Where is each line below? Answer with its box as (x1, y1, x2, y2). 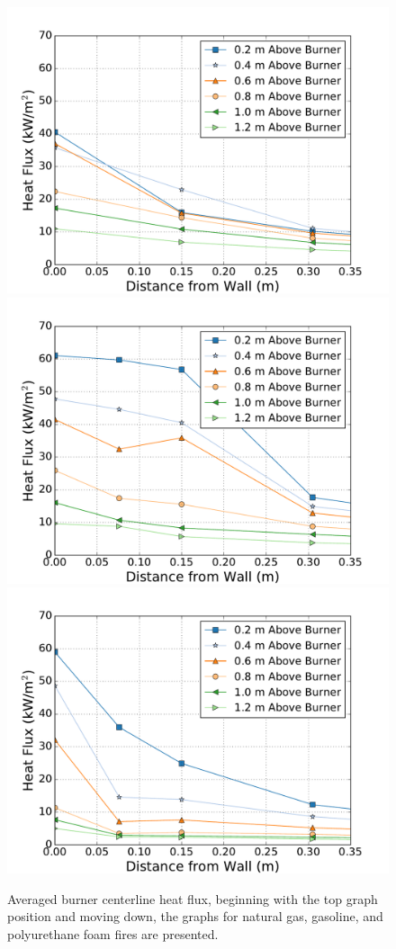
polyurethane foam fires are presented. (7, 924, 219, 943)
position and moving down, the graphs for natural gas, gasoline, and (7, 907, 383, 926)
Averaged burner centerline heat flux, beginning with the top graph (7, 889, 378, 908)
